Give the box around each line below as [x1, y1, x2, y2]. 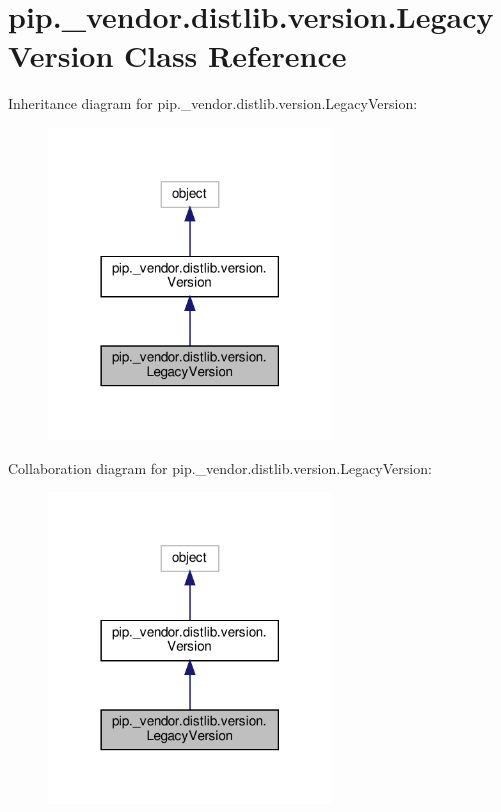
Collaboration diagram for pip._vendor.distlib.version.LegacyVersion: [8, 457, 432, 478]
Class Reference [124, 35, 347, 76]
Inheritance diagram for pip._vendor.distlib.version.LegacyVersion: [8, 93, 418, 114]
